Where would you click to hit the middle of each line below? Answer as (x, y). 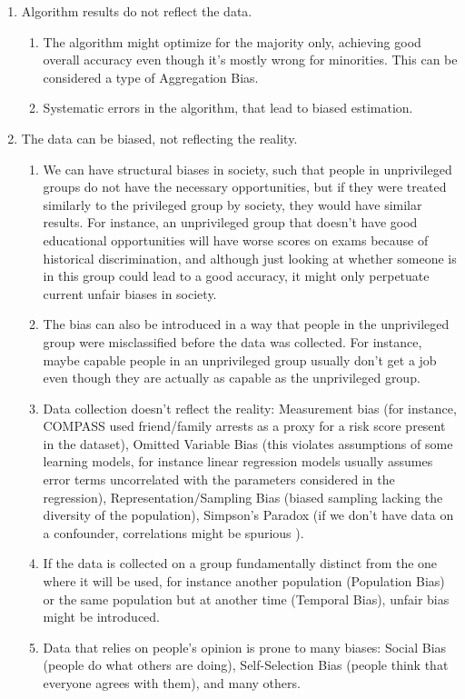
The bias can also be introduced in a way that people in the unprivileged (246, 324)
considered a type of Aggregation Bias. (151, 77)
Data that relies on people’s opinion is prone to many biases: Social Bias (245, 647)
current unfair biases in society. (130, 293)
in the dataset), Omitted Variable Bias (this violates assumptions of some (248, 443)
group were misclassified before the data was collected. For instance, (232, 341)
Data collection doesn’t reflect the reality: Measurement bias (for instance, (250, 408)
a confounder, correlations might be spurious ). (173, 532)
